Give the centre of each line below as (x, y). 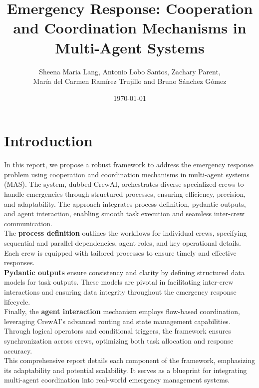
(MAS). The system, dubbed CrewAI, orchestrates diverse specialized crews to (124, 184)
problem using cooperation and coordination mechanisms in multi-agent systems (127, 174)
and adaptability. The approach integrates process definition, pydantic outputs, (125, 203)
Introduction (48, 141)
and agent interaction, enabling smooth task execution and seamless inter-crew (124, 213)
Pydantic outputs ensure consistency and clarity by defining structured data (124, 272)
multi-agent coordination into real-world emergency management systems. (117, 380)
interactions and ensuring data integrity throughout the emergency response (120, 291)
